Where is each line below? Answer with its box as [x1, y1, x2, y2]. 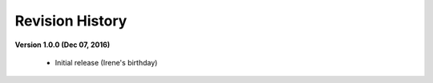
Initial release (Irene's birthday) [55, 57, 158, 67]
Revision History [14, 12, 127, 30]
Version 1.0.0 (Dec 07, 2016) [14, 40, 111, 49]
